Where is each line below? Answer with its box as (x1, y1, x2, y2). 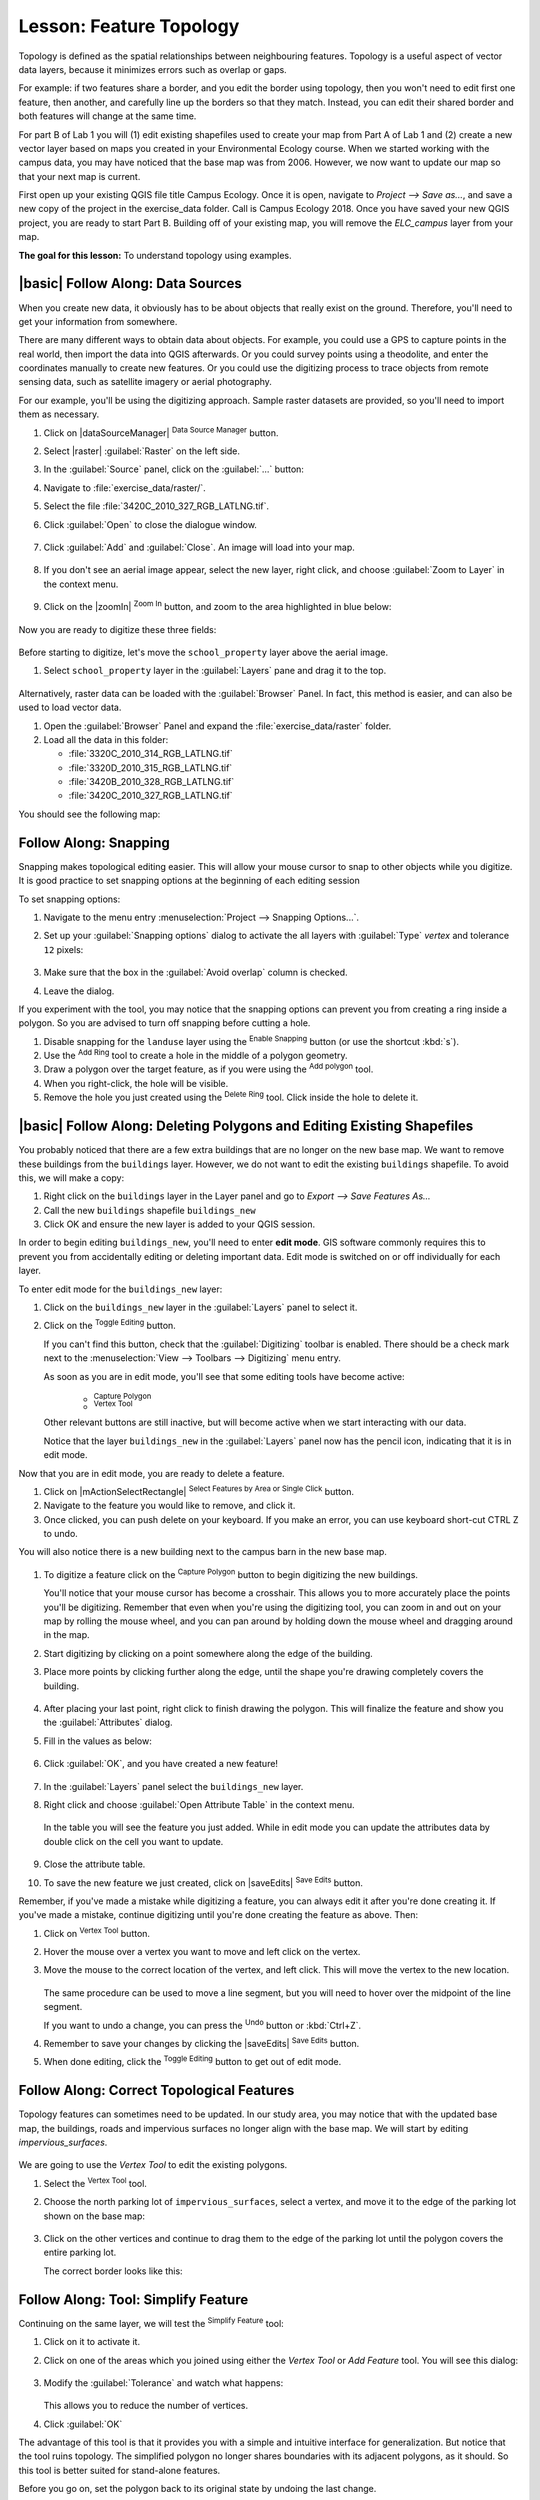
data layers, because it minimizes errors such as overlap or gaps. (18, 63, 287, 75)
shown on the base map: (43, 2210, 145, 2222)
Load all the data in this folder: (43, 733, 169, 745)
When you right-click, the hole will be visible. (43, 1077, 229, 1089)
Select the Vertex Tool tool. (43, 2176, 147, 2189)
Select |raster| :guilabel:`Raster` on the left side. (43, 445, 240, 457)
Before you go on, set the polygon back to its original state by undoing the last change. (18, 2483, 377, 2495)
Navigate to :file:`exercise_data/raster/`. (43, 481, 207, 494)
